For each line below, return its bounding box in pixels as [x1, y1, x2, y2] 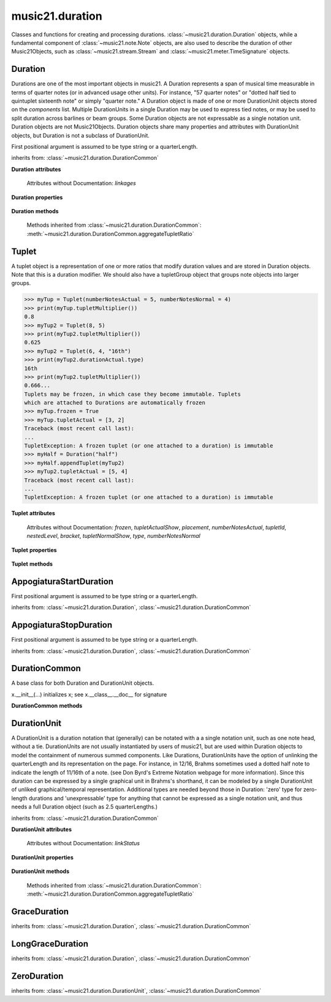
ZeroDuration [11, 971, 64, 981]
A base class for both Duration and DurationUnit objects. [11, 679, 154, 687]
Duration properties [11, 194, 63, 201]
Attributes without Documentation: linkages [26, 179, 136, 187]
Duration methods [11, 207, 59, 215]
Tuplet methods [11, 560, 53, 567]
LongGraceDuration [11, 938, 89, 949]
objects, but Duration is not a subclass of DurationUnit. [11, 132, 150, 139]
